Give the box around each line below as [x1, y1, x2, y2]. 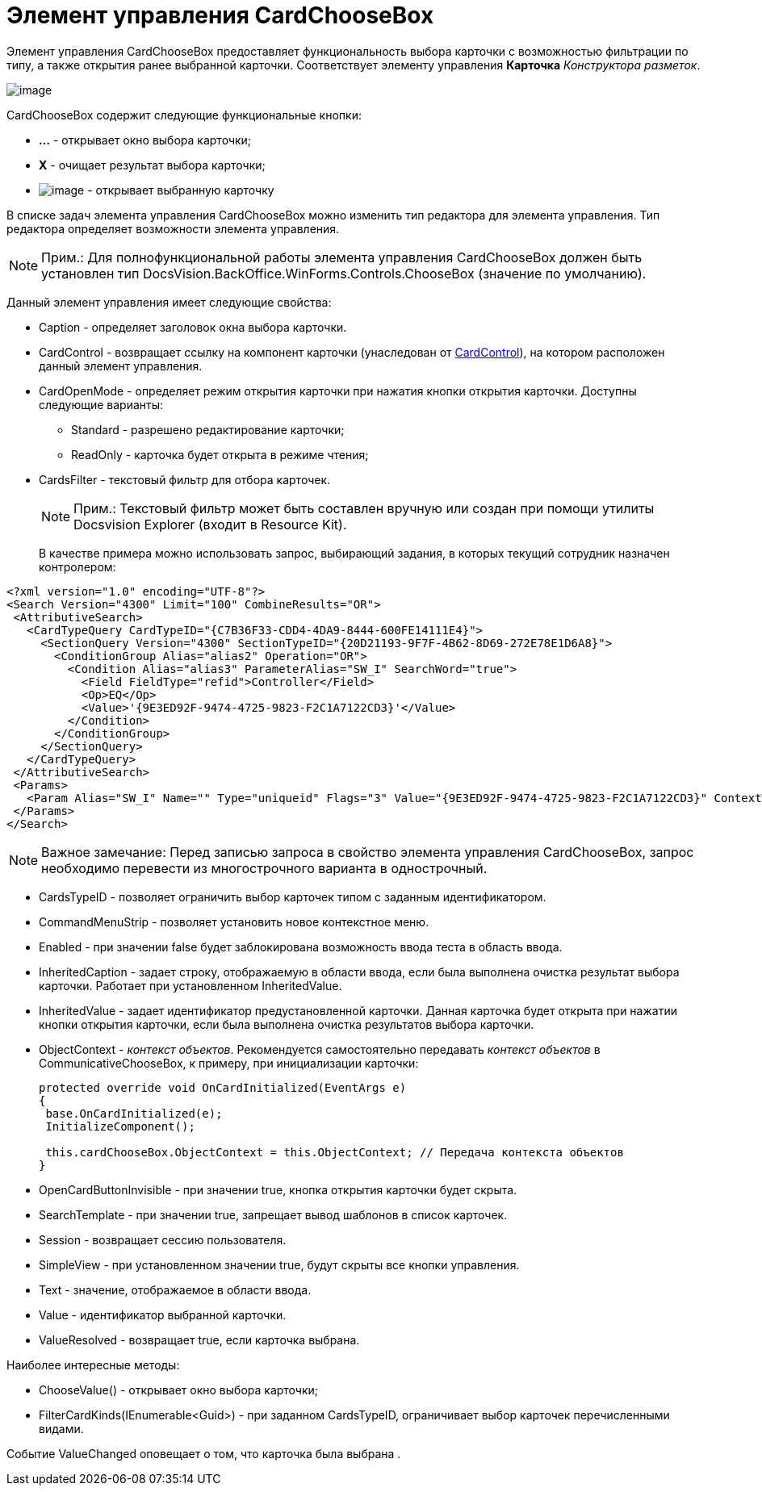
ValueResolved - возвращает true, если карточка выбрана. [39, 1332, 360, 1347]
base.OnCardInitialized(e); [45, 1106, 223, 1120]
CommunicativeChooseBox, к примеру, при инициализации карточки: [39, 1055, 419, 1070]
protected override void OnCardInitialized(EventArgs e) [39, 1080, 407, 1094]
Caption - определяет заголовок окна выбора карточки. [39, 320, 347, 334]
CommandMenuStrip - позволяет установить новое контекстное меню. [39, 914, 429, 929]
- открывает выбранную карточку [87, 182, 274, 197]
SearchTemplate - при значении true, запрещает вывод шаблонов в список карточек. [39, 1207, 508, 1222]
